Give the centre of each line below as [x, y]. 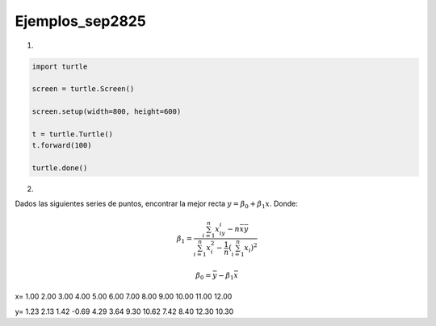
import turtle [60, 66]
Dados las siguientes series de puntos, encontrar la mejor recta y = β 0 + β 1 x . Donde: [156, 205]
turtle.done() [60, 168]
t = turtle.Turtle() [72, 134]
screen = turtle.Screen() [83, 89]
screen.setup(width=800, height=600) [107, 112]
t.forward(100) [62, 146]
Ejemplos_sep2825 [81, 21]
